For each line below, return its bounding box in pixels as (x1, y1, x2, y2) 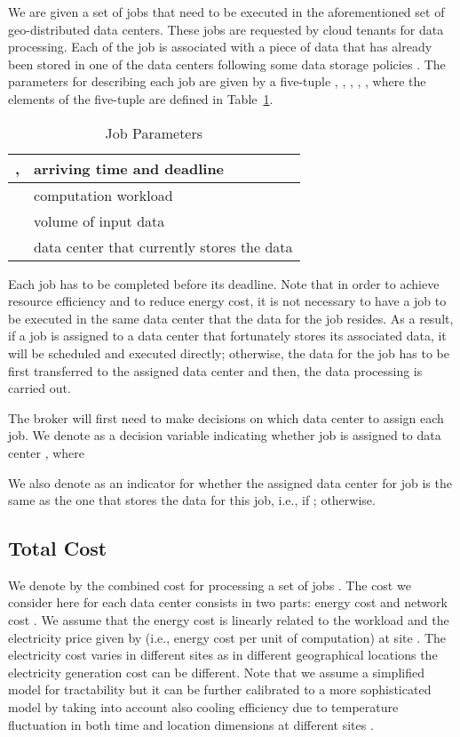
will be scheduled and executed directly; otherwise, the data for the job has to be (8, 343, 449, 362)
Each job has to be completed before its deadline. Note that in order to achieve (8, 274, 440, 292)
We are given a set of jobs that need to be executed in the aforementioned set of (8, 3, 445, 20)
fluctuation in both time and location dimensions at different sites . (8, 715, 374, 733)
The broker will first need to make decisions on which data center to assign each (8, 408, 444, 427)
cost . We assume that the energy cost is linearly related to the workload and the (8, 611, 449, 629)
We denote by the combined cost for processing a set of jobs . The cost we (8, 575, 411, 594)
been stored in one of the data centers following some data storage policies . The (8, 54, 446, 73)
